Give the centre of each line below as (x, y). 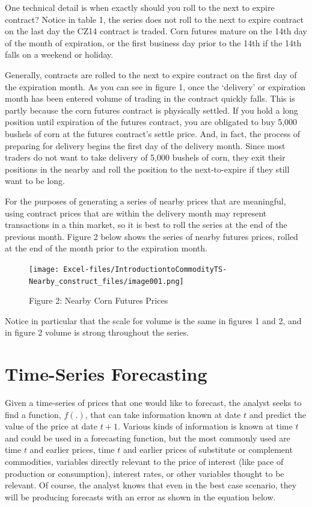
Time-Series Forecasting (106, 374)
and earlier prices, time (72, 450)
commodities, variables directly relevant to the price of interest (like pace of (144, 462)
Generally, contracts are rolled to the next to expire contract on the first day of (151, 74)
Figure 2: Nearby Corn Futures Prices (99, 300)
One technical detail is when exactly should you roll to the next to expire (140, 7)
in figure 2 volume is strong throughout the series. (97, 332)
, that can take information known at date (163, 414)
